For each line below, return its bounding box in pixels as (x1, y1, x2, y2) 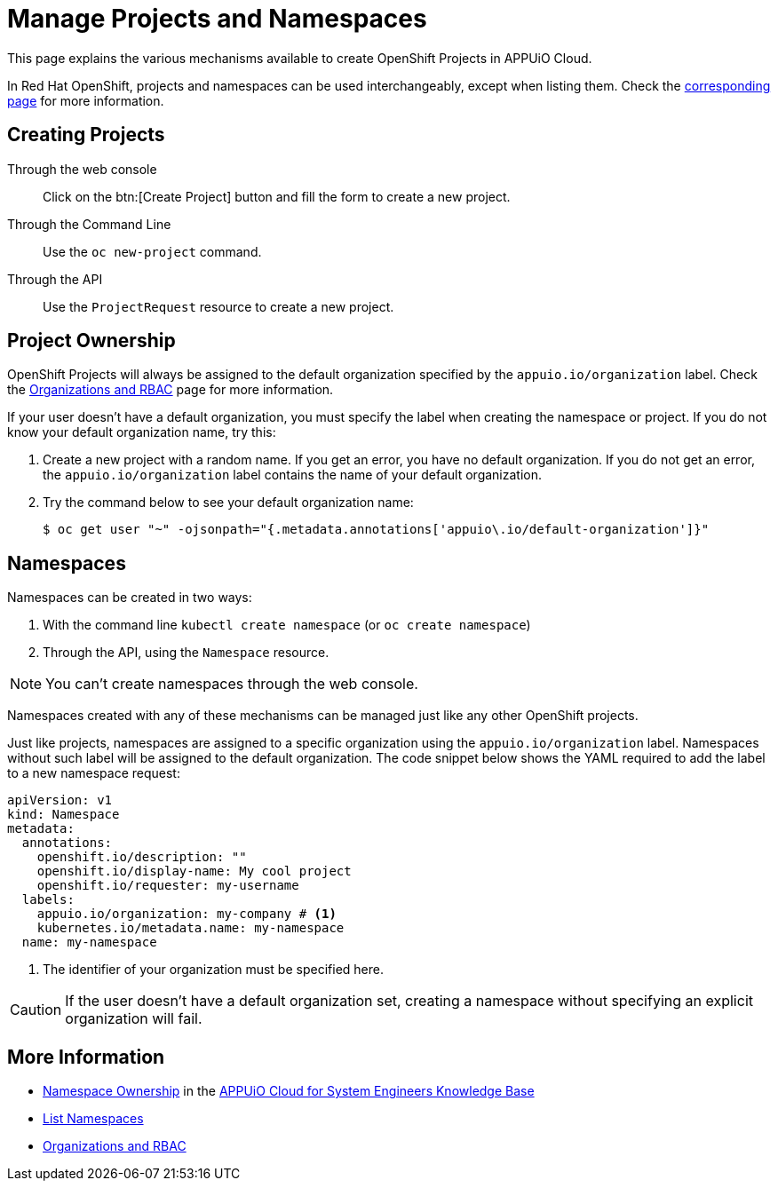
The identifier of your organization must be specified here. (43, 962, 384, 978)
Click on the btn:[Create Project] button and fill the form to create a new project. (43, 188, 511, 204)
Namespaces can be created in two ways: (7, 590, 252, 606)
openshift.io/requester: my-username (36, 878, 299, 893)
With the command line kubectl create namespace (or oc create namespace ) (43, 617, 531, 633)
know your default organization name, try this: (7, 424, 276, 440)
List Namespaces (43, 1111, 144, 1127)
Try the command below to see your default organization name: (43, 495, 414, 511)
